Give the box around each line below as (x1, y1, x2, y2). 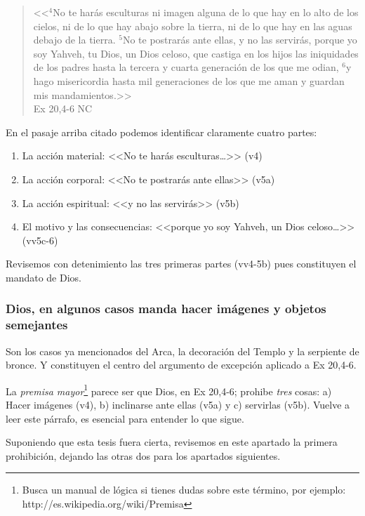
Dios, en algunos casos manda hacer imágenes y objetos (6, 300, 326, 317)
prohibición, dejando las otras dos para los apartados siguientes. (6, 448, 281, 463)
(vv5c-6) (22, 232, 58, 247)
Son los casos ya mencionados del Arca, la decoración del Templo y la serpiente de (6, 343, 359, 358)
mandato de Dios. (6, 270, 81, 284)
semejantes (6, 316, 68, 333)
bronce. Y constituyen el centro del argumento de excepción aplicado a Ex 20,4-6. (6, 357, 357, 372)
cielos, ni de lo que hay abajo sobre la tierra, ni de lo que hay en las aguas (33, 18, 352, 33)
